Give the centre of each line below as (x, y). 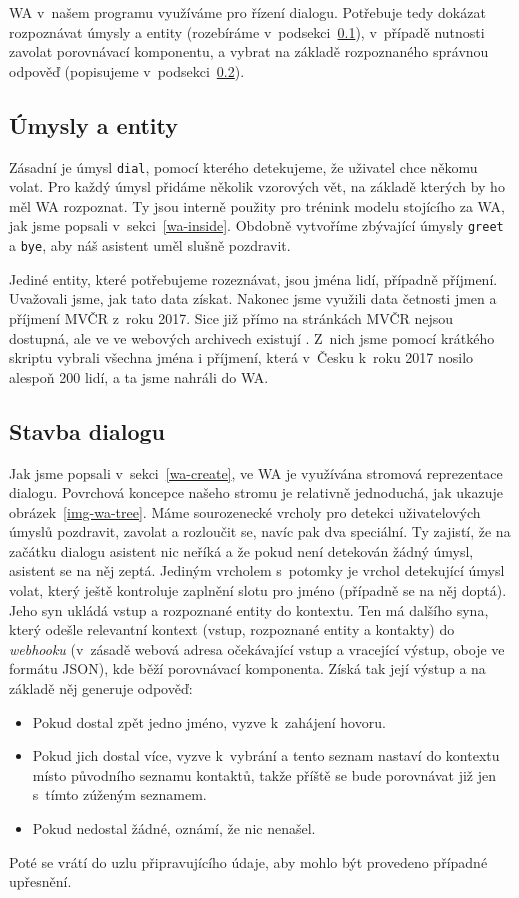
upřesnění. (40, 881)
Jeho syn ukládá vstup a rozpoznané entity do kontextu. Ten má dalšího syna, (249, 609)
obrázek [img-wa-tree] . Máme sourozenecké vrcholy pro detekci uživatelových (245, 511)
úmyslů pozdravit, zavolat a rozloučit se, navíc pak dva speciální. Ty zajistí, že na (260, 531)
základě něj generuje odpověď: (101, 688)
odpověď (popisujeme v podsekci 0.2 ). (127, 70)
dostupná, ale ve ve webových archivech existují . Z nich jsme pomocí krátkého (252, 337)
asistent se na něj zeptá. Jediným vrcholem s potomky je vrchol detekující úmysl (257, 570)
